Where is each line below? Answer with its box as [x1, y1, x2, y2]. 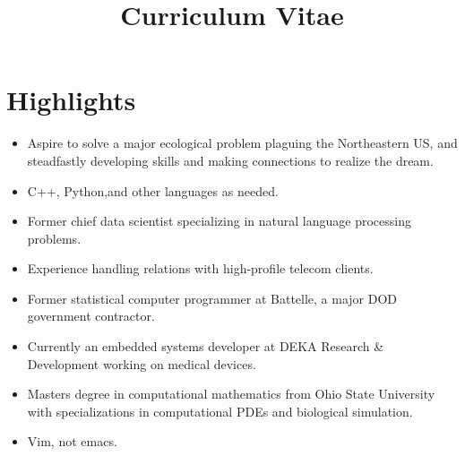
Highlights [6, 82, 136, 118]
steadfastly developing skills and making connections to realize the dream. [27, 151, 434, 169]
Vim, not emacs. [27, 432, 117, 451]
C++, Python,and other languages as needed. [27, 181, 279, 200]
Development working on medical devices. [27, 354, 256, 373]
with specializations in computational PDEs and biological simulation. [27, 401, 413, 420]
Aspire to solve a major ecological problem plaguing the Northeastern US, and [27, 133, 458, 152]
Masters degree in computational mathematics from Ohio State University [27, 384, 435, 403]
